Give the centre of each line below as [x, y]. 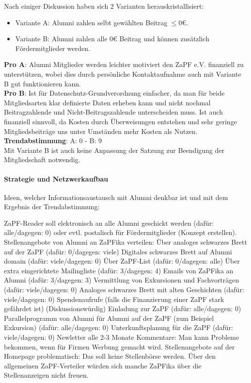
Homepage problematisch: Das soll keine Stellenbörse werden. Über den [110, 356]
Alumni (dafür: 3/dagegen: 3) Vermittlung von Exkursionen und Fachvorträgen [122, 280]
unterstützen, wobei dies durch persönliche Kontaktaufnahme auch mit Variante [123, 74]
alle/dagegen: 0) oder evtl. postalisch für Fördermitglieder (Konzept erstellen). [120, 232]
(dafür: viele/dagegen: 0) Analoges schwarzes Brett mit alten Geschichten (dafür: [124, 290]
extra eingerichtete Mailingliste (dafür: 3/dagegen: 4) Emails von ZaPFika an [119, 270]
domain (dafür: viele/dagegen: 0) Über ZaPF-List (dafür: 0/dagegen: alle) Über [122, 261]
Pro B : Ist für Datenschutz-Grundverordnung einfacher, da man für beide [114, 93]
